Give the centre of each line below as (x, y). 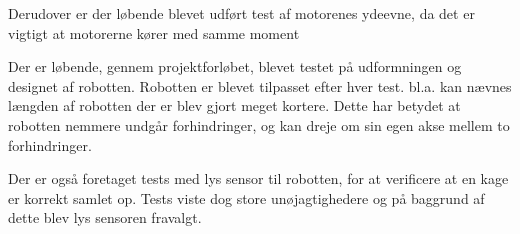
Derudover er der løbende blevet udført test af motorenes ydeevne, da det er (241, 13)
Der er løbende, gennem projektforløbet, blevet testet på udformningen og (235, 66)
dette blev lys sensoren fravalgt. (105, 217)
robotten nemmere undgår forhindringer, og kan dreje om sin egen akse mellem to (259, 124)
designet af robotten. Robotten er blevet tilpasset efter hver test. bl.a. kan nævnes (260, 85)
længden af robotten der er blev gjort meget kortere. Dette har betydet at (234, 105)
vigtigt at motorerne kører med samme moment (154, 32)
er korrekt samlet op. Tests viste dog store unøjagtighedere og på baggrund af (246, 197)
